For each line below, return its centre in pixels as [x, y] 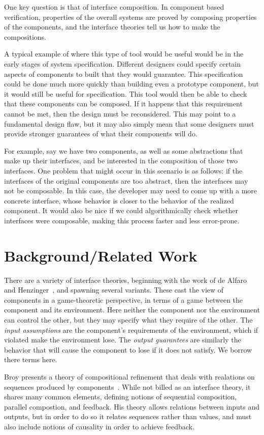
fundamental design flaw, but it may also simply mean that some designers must [129, 123]
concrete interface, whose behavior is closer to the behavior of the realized [119, 200]
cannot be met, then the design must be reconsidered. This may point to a [120, 113]
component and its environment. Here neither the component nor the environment [132, 310]
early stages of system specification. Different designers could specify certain [123, 63]
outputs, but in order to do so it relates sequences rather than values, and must [128, 416]
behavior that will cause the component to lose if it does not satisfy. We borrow [128, 349]
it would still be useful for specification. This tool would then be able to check [126, 93]
